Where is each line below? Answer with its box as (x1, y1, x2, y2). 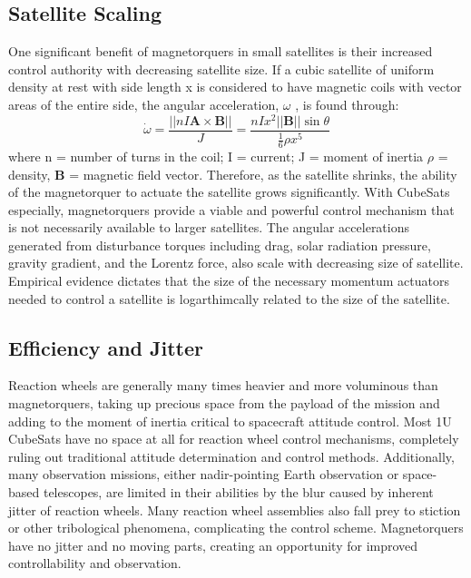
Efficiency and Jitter (8, 333, 204, 361)
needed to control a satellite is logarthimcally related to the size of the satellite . (8, 289, 450, 308)
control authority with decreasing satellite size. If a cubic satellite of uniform (8, 59, 435, 78)
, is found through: (295, 94, 399, 113)
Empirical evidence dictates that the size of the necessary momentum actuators (8, 271, 449, 290)
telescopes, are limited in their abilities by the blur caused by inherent (43, 483, 434, 502)
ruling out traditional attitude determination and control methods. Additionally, (8, 446, 455, 465)
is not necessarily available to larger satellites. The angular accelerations (8, 218, 410, 237)
